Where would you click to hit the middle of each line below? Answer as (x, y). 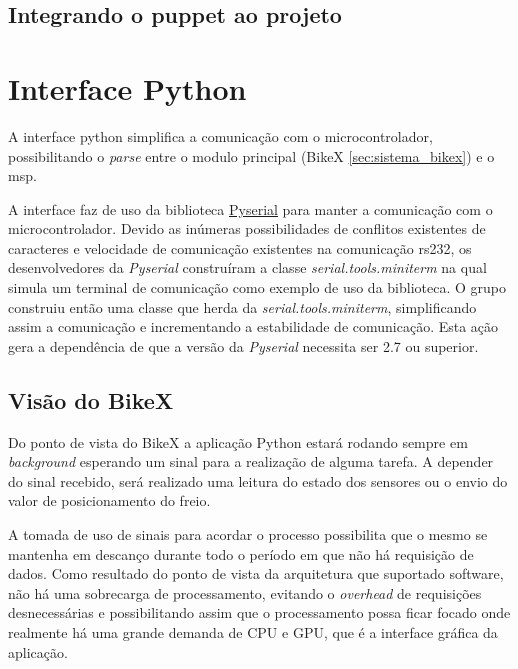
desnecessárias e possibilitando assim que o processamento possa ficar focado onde (259, 612)
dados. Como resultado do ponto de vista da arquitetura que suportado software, (256, 573)
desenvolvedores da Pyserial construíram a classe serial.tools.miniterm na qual (247, 267)
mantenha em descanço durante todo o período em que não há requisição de (241, 553)
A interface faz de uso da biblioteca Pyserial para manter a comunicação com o (250, 208)
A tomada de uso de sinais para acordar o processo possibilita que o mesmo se (248, 534)
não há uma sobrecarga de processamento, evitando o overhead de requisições (245, 592)
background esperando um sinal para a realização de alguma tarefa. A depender (251, 461)
